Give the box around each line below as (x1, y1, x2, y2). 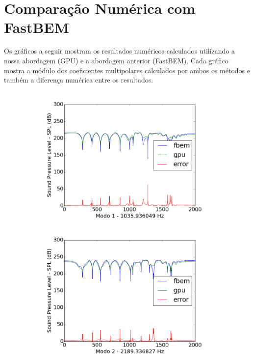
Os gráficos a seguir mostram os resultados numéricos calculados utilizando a (4, 46, 235, 56)
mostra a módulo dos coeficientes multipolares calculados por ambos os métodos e (4, 65, 250, 75)
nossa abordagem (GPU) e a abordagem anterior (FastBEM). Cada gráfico (4, 55, 229, 65)
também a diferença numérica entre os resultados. (4, 75, 153, 85)
